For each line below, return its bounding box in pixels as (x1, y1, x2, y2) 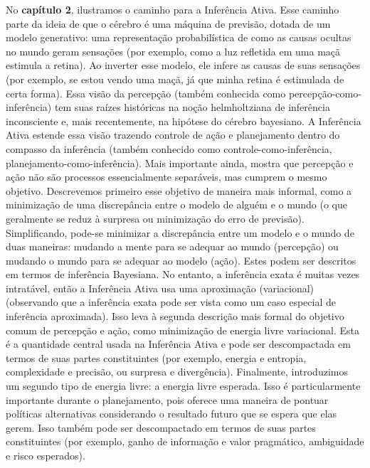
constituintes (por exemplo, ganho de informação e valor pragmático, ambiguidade (6, 434, 364, 449)
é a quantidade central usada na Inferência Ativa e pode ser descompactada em (6, 336, 351, 351)
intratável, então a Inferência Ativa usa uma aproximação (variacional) (6, 280, 314, 295)
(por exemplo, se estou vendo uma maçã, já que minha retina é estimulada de (6, 71, 344, 86)
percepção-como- (288, 85, 361, 100)
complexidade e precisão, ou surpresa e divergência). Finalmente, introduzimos (6, 364, 348, 379)
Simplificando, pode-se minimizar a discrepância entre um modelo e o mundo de (6, 225, 354, 240)
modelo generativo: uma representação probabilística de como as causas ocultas (6, 30, 351, 45)
